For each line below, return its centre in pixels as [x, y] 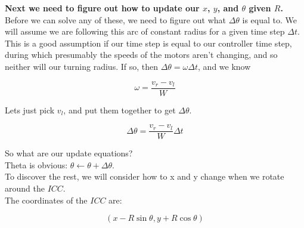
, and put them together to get [120, 110]
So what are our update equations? [69, 153]
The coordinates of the [46, 200]
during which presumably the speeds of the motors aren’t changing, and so [141, 55]
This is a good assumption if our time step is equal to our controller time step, [148, 43]
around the [25, 188]
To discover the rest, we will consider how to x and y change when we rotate [145, 176]
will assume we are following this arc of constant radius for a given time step [145, 31]
